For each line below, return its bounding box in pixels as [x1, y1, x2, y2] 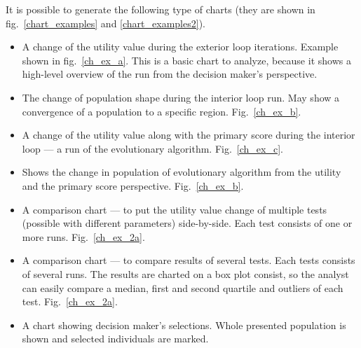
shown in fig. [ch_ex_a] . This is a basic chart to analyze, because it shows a [22, 53, 351, 67]
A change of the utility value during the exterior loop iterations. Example [22, 39, 339, 54]
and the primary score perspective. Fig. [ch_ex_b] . [22, 178, 244, 193]
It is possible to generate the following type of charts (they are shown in [6, 2, 315, 16]
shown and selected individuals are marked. [22, 331, 209, 346]
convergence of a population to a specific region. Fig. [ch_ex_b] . [22, 104, 301, 118]
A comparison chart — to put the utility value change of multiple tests [22, 202, 327, 216]
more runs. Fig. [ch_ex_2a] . [22, 229, 145, 244]
